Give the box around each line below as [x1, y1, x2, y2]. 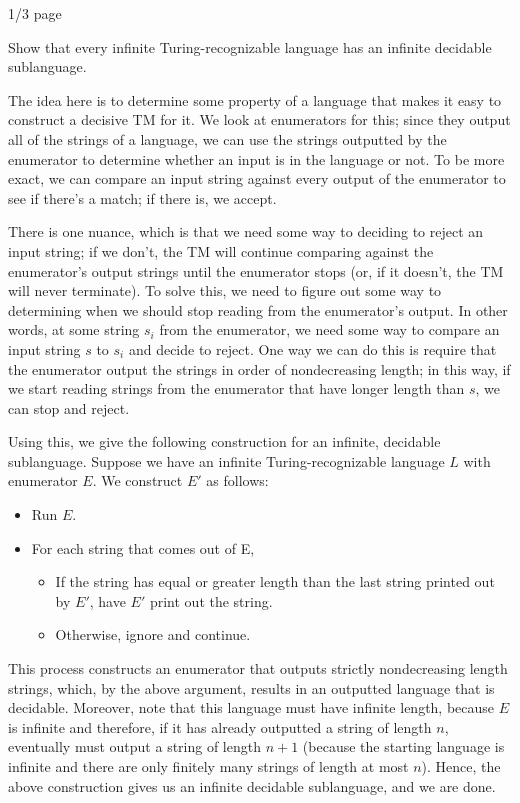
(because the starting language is [302, 736, 505, 757]
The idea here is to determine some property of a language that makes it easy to [8, 89, 502, 110]
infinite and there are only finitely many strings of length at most [8, 756, 409, 776]
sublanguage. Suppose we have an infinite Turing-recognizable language [8, 450, 445, 471]
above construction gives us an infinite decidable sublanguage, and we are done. [8, 775, 496, 796]
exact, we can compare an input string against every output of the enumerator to [8, 168, 506, 189]
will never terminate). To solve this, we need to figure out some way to [8, 280, 442, 301]
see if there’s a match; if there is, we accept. [8, 187, 277, 208]
